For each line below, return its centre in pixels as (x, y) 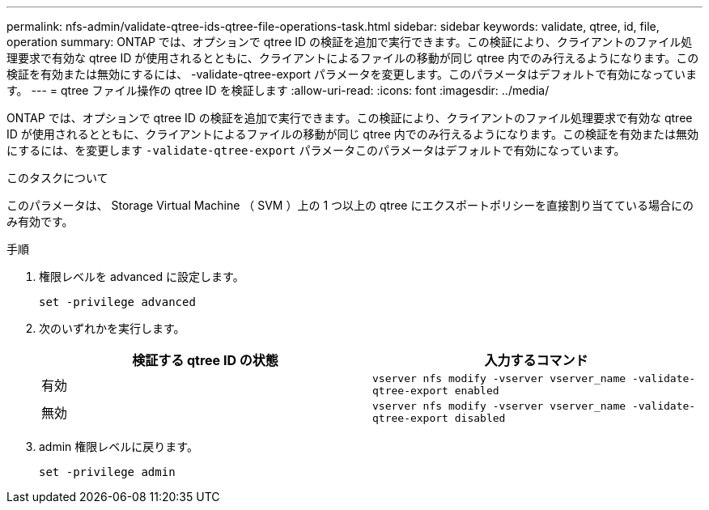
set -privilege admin (107, 472)
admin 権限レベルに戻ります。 (119, 446)
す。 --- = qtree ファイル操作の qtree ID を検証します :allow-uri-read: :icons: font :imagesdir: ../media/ (278, 90)
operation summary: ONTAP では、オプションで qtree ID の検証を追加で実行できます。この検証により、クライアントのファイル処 (350, 42)
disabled (480, 418)
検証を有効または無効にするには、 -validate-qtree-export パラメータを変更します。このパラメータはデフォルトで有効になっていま (352, 74)
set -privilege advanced (117, 302)
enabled (477, 391)
